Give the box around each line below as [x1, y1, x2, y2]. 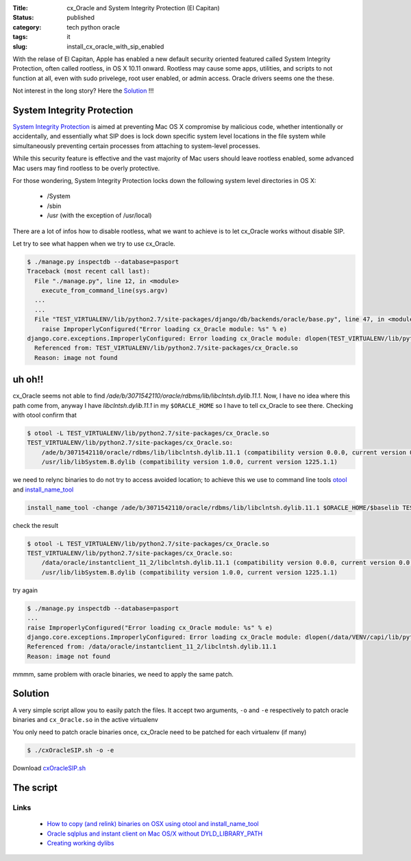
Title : [12, 4, 29, 12]
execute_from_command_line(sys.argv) [41, 287, 169, 295]
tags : [12, 33, 28, 41]
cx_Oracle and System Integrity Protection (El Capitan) [66, 4, 221, 12]
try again [12, 586, 38, 594]
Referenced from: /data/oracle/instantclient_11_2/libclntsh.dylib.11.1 [27, 643, 277, 651]
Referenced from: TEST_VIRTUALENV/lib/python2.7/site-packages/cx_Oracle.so [34, 344, 298, 352]
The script [12, 782, 58, 794]
